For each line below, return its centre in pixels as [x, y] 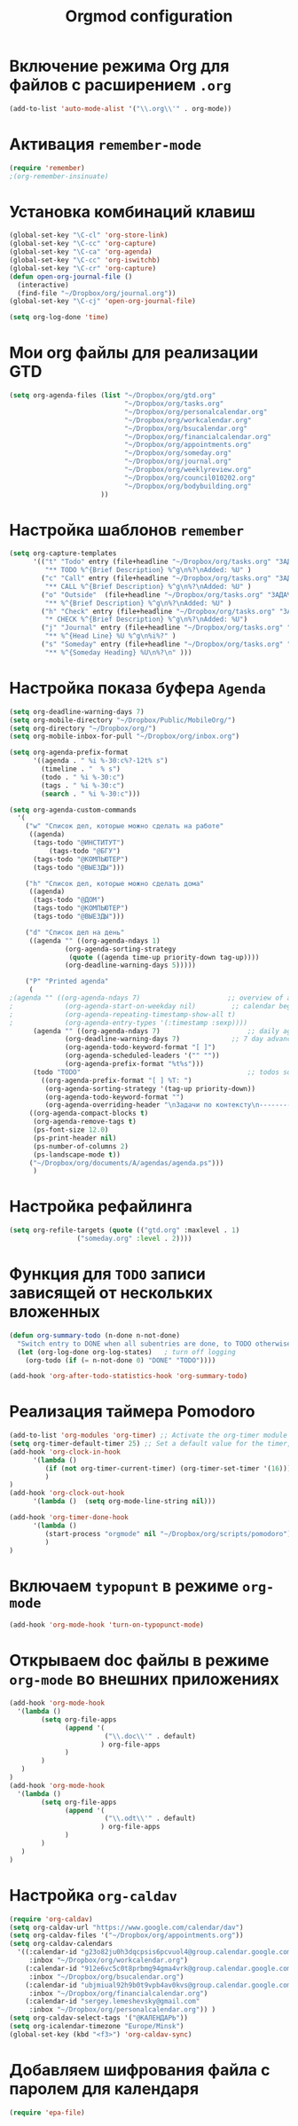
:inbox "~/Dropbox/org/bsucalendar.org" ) [106, 1977]
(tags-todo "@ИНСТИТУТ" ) [78, 843]
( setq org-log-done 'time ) [59, 318]
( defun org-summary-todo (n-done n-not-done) [94, 1335]
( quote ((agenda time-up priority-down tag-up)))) [164, 957]
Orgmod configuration [149, 16]
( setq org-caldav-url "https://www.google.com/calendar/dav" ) [126, 1927]
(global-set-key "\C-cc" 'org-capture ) [83, 244]
